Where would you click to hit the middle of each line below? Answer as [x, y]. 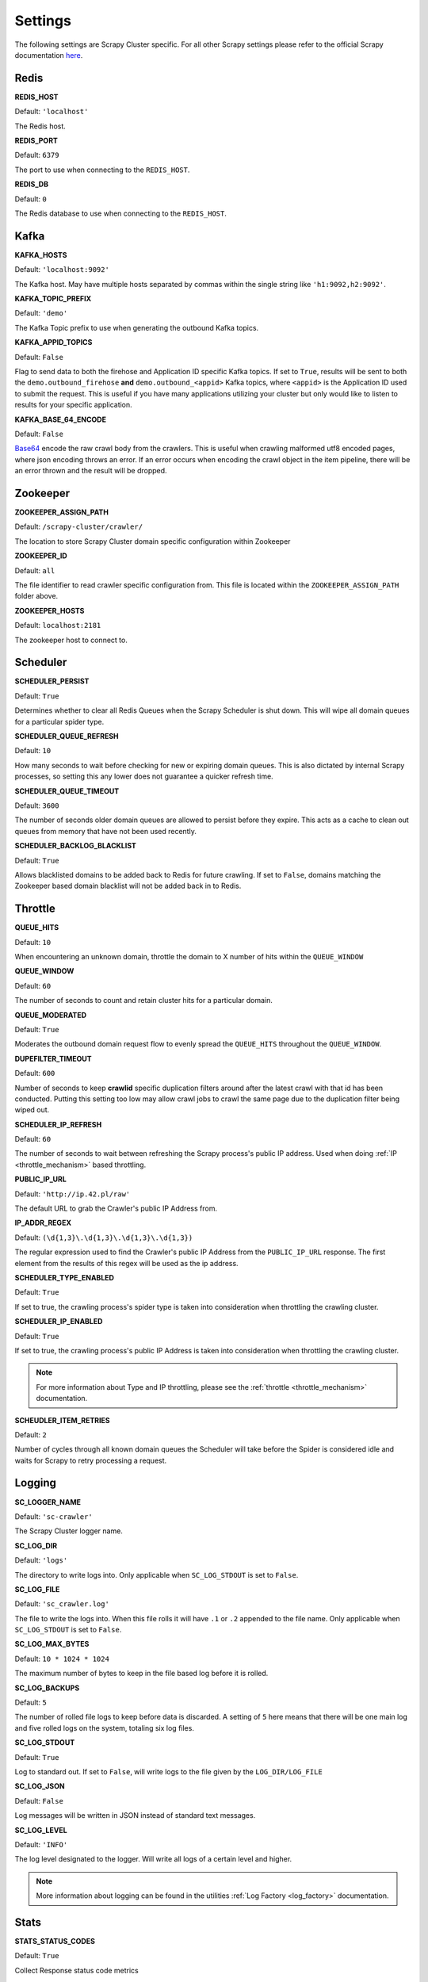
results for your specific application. [73, 405]
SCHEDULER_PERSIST [52, 681]
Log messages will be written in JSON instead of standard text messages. [135, 1816]
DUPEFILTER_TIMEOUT [53, 1058]
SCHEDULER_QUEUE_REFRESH [67, 737]
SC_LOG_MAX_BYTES [52, 1644]
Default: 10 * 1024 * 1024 [62, 1659]
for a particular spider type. [59, 721]
